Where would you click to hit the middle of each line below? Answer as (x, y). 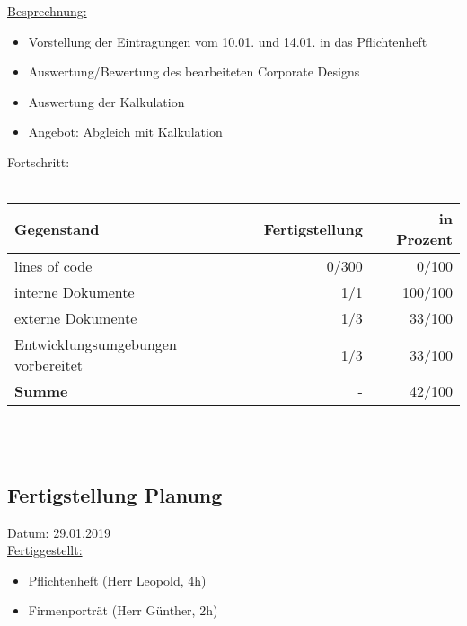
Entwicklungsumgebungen (96, 344)
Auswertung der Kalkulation (106, 101)
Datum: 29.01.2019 (59, 532)
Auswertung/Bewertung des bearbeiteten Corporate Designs (194, 72)
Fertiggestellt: (45, 550)
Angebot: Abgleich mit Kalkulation (125, 132)
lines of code (53, 266)
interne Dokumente (75, 292)
